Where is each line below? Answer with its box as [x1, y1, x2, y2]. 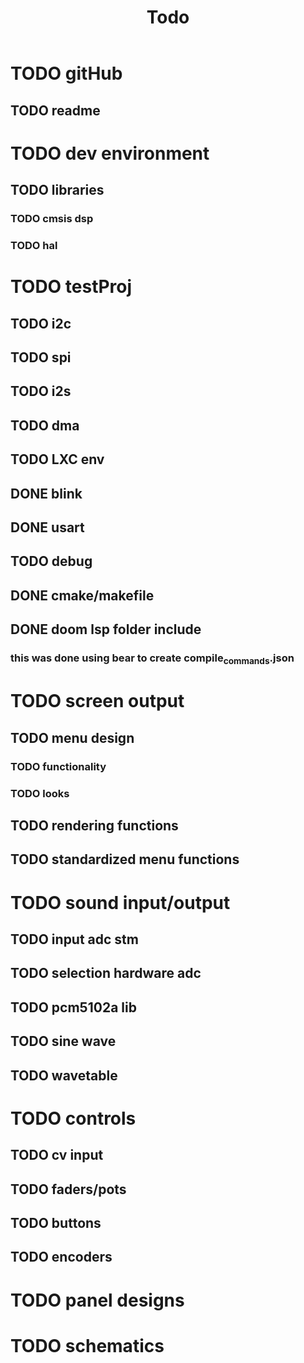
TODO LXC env [10, 451, 105, 468]
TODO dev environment [10, 142, 210, 165]
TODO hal [10, 239, 58, 252]
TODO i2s [10, 383, 72, 400]
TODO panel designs [10, 1289, 185, 1311]
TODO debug [10, 553, 93, 570]
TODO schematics [10, 1334, 165, 1357]
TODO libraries [10, 182, 105, 199]
